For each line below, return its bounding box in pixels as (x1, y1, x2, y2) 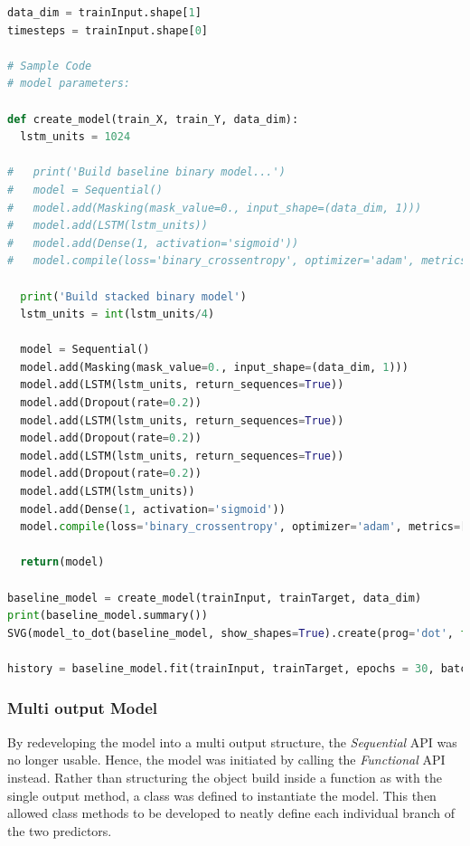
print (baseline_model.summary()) (7, 609, 208, 623)
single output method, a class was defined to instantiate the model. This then (7, 785, 437, 804)
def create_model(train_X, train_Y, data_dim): (7, 112, 299, 126)
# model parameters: (7, 77, 131, 90)
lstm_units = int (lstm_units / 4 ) (20, 308, 215, 321)
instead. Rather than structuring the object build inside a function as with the (7, 767, 442, 786)
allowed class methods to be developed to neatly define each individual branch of (7, 803, 455, 822)
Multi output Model (7, 697, 158, 719)
